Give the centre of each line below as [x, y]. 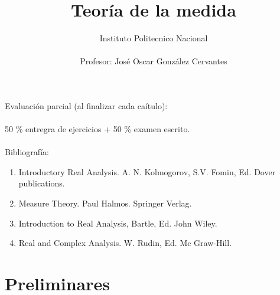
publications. [42, 183]
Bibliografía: [27, 152]
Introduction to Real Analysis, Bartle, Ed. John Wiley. [118, 223]
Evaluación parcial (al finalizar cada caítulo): [86, 105]
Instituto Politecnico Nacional [154, 38]
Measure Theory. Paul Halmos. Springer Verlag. [105, 203]
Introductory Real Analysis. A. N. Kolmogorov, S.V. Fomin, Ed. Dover [147, 171]
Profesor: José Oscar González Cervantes [154, 61]
